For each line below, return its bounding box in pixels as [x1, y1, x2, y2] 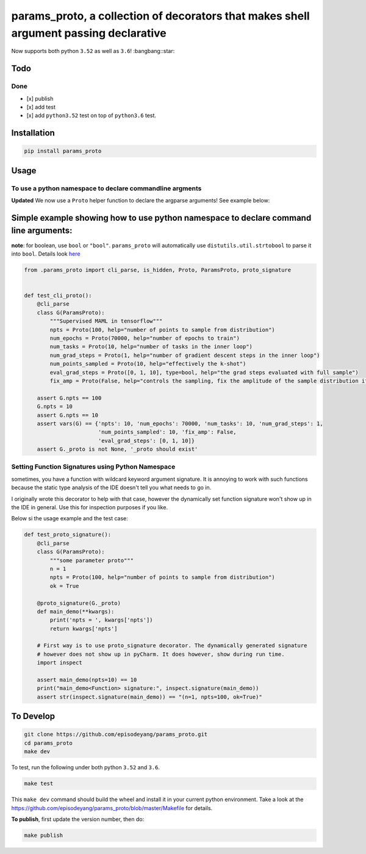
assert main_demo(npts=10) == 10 [37, 676, 137, 683]
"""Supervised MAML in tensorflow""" [49, 318, 163, 325]
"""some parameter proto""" [49, 557, 134, 564]
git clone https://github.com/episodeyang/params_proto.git [24, 731, 208, 738]
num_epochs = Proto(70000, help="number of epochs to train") [49, 335, 240, 342]
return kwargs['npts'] [49, 625, 118, 632]
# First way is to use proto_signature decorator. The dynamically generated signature [37, 642, 307, 649]
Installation [11, 128, 55, 138]
